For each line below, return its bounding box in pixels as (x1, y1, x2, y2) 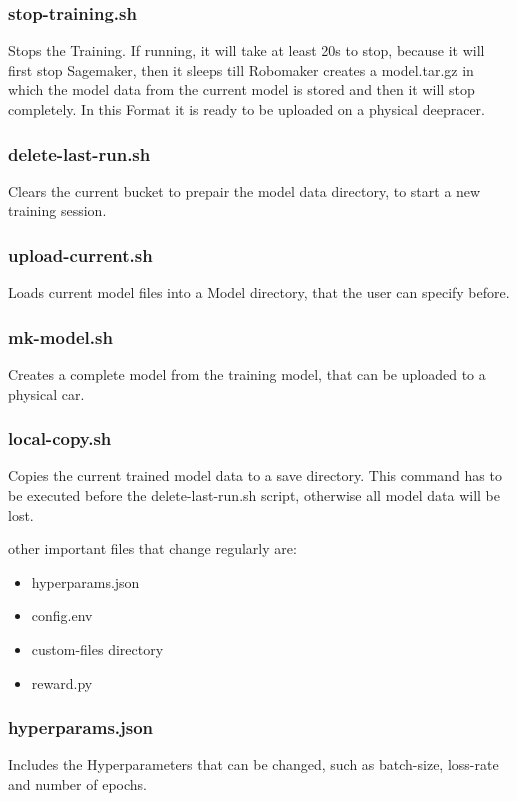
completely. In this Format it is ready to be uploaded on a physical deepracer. (8, 99, 485, 119)
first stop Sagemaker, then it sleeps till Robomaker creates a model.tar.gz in (8, 59, 474, 80)
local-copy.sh (8, 426, 112, 451)
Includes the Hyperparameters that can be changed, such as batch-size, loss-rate (8, 754, 499, 775)
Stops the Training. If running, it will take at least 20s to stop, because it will (8, 40, 485, 61)
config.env (31, 605, 93, 626)
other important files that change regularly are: (8, 538, 297, 559)
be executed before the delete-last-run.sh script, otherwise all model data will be (8, 485, 500, 506)
